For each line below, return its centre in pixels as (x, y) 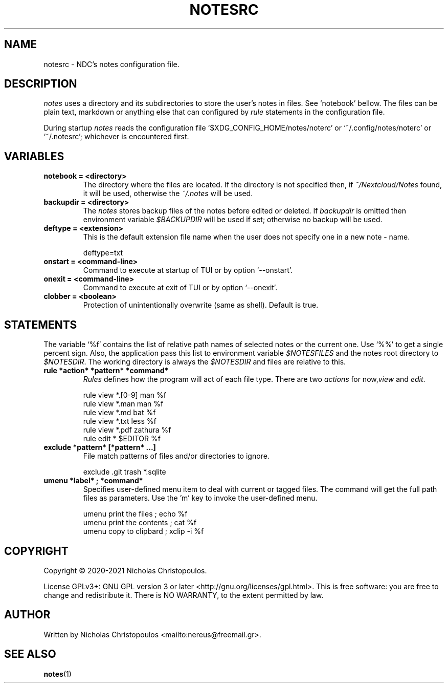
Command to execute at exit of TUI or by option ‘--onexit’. (180, 288)
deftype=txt (103, 253)
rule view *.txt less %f (120, 421)
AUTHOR (27, 615)
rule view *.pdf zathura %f (127, 430)
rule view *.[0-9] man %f (125, 395)
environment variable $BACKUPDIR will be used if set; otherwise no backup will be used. (233, 220)
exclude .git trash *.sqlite (125, 472)
